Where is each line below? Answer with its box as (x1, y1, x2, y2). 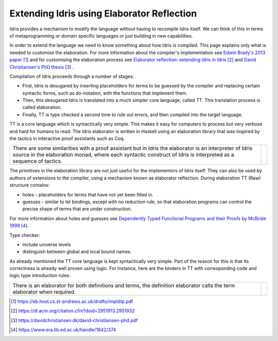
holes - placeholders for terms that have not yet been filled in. (22, 191, 154, 198)
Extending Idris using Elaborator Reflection (9, 8, 197, 19)
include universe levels (22, 241, 72, 247)
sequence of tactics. (12, 157, 63, 165)
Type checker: (9, 232, 40, 238)
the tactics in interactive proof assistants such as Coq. (9, 135, 125, 141)
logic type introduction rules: (9, 273, 71, 279)
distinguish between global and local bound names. (22, 248, 132, 255)
